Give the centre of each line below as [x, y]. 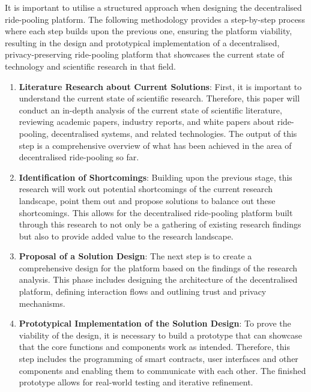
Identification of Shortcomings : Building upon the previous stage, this [155, 177]
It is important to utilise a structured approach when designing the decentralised [153, 7]
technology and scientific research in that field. [90, 66]
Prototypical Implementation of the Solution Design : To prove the [155, 323]
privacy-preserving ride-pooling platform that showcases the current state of [144, 54]
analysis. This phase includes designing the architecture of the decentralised [158, 279]
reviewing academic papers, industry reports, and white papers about [147, 122]
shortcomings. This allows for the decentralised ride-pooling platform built [156, 212]
